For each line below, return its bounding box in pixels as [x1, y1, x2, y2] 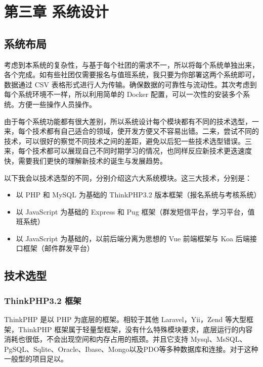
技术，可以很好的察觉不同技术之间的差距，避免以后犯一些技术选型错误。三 [4, 135, 252, 146]
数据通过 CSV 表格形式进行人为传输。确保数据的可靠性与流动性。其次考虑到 [4, 79, 257, 89]
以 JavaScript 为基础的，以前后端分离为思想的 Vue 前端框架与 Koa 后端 [16, 233, 250, 243]
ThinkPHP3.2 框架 [4, 294, 81, 306]
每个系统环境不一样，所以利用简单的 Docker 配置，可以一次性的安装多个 [4, 89, 243, 99]
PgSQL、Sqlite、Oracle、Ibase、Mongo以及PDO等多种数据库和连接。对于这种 [4, 343, 258, 354]
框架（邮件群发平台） [23, 243, 94, 253]
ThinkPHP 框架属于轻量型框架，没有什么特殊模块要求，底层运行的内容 [18, 324, 253, 334]
